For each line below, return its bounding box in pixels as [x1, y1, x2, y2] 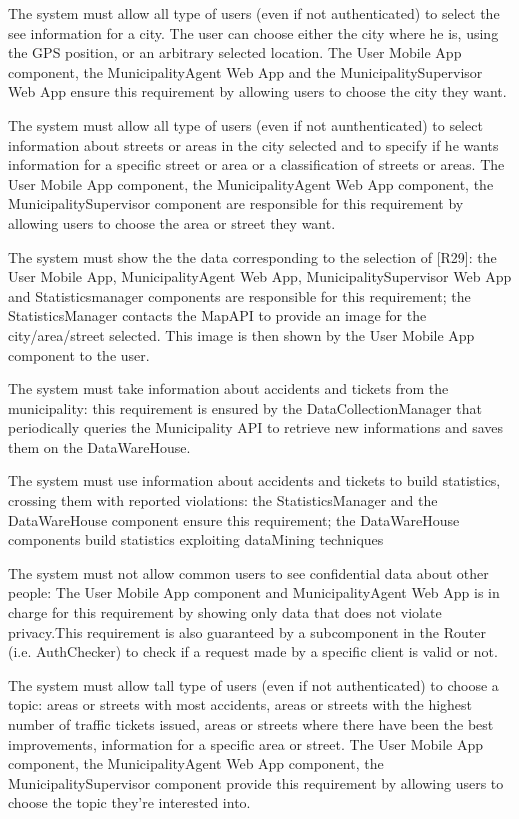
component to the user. [8, 344, 150, 365]
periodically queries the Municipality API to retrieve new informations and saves [8, 417, 503, 438]
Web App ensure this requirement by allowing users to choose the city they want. [8, 81, 507, 102]
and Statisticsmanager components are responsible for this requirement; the [8, 285, 471, 306]
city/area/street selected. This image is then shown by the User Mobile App [8, 324, 475, 345]
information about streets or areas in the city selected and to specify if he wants [8, 134, 499, 155]
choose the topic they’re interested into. [8, 792, 251, 813]
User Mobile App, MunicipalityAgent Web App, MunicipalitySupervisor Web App [8, 266, 512, 287]
